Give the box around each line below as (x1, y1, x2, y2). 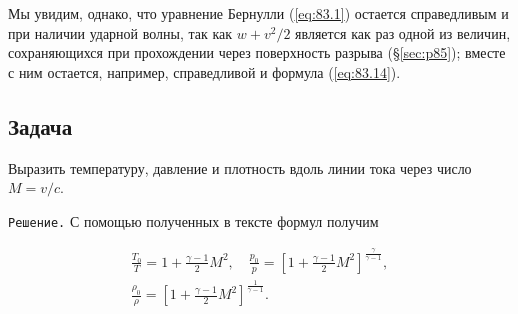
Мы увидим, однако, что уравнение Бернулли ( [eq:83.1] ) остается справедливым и (8, 3, 509, 23)
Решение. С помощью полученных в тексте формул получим (8, 210, 379, 231)
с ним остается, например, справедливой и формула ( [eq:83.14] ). (8, 61, 401, 82)
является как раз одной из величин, (295, 22, 511, 43)
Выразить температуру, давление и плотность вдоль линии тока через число (8, 157, 472, 178)
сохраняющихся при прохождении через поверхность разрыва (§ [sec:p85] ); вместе (8, 42, 506, 63)
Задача (8, 110, 73, 141)
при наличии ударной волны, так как (8, 22, 233, 43)
